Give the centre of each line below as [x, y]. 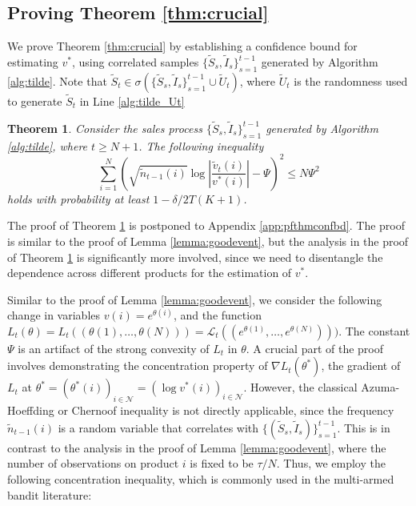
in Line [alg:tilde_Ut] [132, 101]
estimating [33, 62]
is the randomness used [351, 80]
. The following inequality [201, 145]
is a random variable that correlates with [158, 427]
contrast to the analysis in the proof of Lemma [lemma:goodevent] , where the [197, 447]
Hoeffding [31, 410]
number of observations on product [93, 463]
